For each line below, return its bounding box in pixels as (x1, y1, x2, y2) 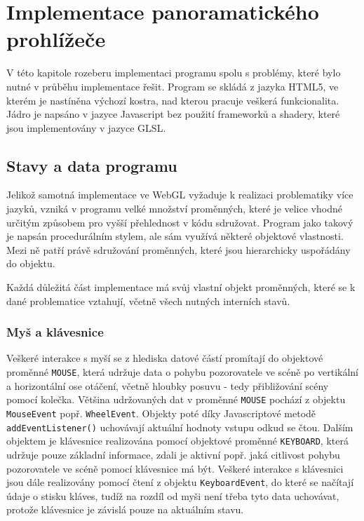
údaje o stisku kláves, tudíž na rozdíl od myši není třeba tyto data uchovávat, (6, 488, 339, 503)
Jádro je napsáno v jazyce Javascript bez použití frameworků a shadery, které (6, 107, 340, 121)
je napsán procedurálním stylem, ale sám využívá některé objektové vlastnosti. (6, 229, 344, 243)
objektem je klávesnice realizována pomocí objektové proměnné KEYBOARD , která (6, 433, 349, 448)
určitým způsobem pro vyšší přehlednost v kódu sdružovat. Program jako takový (6, 215, 353, 229)
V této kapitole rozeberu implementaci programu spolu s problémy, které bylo (6, 65, 341, 80)
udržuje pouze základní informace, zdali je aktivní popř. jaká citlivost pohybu (6, 447, 340, 461)
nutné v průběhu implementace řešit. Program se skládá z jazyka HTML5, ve (6, 79, 339, 93)
